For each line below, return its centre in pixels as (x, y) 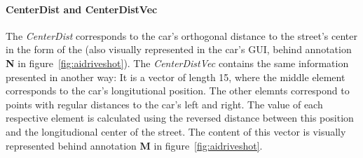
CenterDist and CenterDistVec (82, 9)
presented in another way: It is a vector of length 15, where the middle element (176, 77)
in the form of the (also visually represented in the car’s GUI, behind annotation (179, 49)
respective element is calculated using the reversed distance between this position (180, 118)
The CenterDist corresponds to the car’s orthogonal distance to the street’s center (182, 35)
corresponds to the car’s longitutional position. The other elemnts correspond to (178, 91)
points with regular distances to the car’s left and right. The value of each (164, 104)
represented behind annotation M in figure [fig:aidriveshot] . (134, 145)
